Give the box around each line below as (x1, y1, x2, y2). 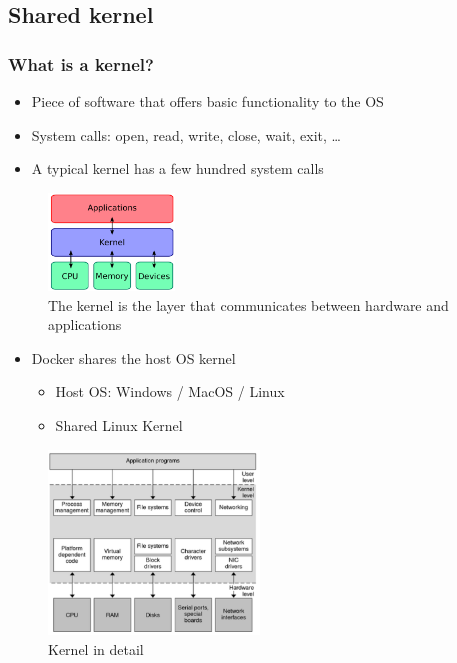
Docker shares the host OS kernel (31, 347, 236, 368)
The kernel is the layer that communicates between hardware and (48, 294, 449, 315)
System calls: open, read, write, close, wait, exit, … (31, 124, 341, 145)
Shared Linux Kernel (55, 415, 183, 435)
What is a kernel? (8, 51, 154, 76)
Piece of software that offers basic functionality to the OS (31, 91, 384, 111)
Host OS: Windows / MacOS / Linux (55, 381, 285, 402)
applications (48, 314, 122, 335)
